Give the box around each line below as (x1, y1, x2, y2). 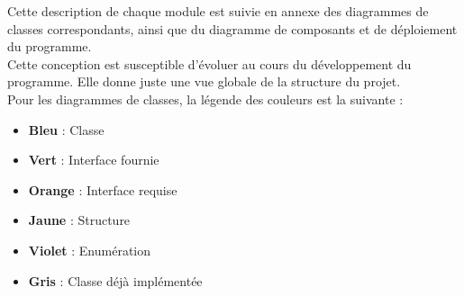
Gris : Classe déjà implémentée (28, 271, 203, 290)
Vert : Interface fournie (28, 150, 159, 169)
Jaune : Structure (28, 211, 131, 229)
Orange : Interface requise (28, 180, 177, 199)
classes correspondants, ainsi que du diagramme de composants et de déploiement (7, 19, 458, 38)
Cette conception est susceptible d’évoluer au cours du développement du (7, 54, 412, 73)
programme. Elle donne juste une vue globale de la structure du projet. (7, 72, 401, 91)
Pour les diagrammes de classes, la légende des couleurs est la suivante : (7, 89, 404, 108)
